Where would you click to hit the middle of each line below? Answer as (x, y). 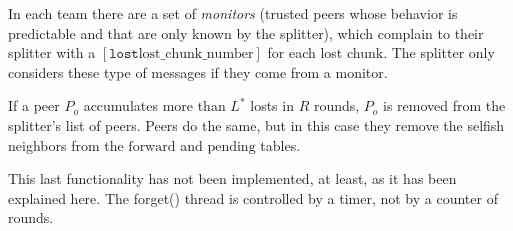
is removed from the (444, 105)
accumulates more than (154, 105)
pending (231, 146)
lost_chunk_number (196, 54)
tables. (280, 144)
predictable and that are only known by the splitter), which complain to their (246, 32)
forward (152, 146)
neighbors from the (66, 144)
